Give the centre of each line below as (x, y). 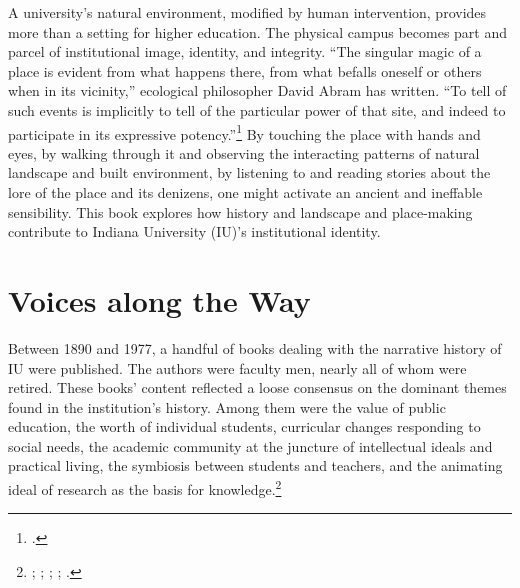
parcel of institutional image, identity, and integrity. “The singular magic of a (245, 51)
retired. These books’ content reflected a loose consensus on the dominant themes (257, 387)
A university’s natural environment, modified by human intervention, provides (247, 12)
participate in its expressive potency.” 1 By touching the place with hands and (244, 132)
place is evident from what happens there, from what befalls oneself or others (245, 70)
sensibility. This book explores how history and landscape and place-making (240, 211)
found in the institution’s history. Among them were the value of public (227, 406)
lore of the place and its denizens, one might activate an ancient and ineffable (245, 192)
